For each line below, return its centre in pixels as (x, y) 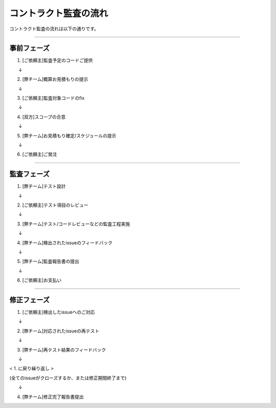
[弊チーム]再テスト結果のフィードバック (64, 350)
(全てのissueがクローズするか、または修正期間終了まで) (68, 378)
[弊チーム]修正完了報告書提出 (53, 397)
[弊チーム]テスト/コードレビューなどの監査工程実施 (76, 224)
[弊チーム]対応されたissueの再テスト (61, 331)
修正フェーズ (29, 300)
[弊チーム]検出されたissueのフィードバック (67, 242)
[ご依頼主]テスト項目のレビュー (55, 205)
